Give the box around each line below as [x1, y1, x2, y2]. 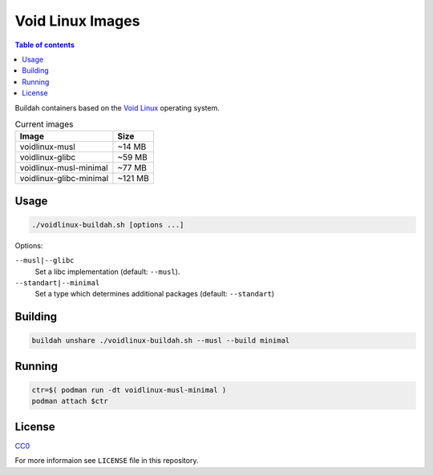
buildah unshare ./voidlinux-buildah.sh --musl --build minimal [31, 336, 290, 345]
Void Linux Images [14, 12, 140, 30]
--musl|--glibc [14, 256, 75, 265]
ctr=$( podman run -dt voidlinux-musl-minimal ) [31, 385, 227, 395]
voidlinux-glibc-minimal [19, 173, 109, 184]
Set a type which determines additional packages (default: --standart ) [34, 289, 275, 299]
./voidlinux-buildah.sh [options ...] [31, 220, 184, 229]
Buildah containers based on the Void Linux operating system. [14, 103, 220, 112]
